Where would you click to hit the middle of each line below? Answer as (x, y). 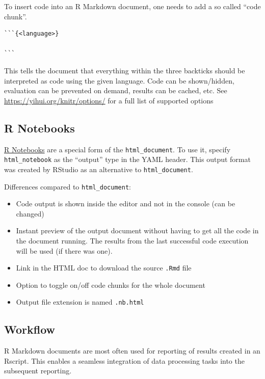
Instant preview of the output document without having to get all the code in (137, 231)
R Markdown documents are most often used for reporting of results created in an (132, 351)
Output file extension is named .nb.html (80, 302)
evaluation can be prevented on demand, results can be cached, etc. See (116, 90)
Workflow (30, 329)
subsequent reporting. (38, 371)
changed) (30, 213)
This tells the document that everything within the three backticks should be (125, 70)
